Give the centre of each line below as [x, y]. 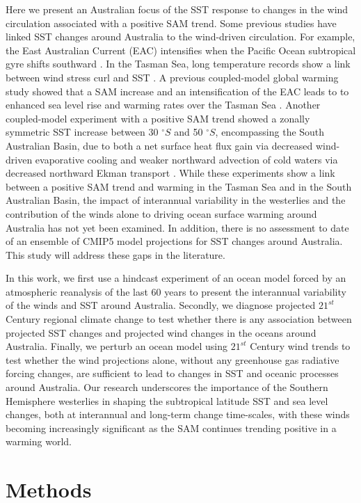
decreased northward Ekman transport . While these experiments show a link [170, 173]
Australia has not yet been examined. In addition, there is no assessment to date [177, 227]
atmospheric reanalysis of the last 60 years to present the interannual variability [176, 291]
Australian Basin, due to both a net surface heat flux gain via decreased [159, 145]
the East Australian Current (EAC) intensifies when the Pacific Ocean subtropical [181, 50]
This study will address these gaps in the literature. [115, 254]
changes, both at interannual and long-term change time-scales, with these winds [178, 414]
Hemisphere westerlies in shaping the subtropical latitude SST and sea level [167, 400]
